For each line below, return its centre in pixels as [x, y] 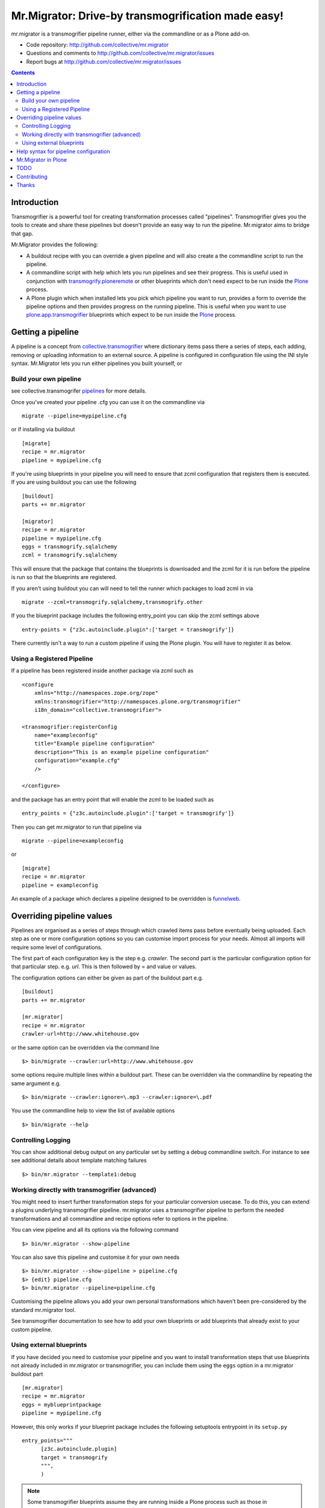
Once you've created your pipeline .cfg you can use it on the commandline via [108, 402]
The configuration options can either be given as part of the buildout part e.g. [107, 978]
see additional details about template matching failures [79, 1161]
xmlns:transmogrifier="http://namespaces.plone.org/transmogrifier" [137, 702]
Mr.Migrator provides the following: [55, 245]
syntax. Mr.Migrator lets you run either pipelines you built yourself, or [97, 363]
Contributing [32, 176]
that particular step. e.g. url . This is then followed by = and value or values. [104, 967]
